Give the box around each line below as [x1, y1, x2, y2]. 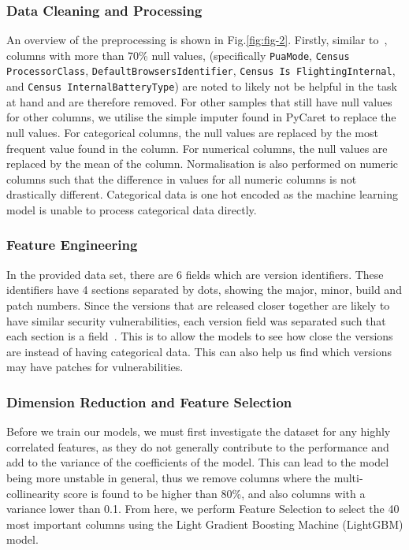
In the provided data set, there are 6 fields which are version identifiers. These [6, 266, 384, 282]
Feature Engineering [6, 235, 138, 255]
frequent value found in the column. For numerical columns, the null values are [6, 139, 388, 156]
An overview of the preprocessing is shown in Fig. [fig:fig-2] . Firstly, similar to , [6, 32, 388, 48]
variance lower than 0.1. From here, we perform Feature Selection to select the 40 [6, 500, 400, 517]
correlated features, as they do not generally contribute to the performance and [6, 438, 389, 455]
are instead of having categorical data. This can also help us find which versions [6, 343, 392, 359]
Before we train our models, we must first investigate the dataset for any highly [6, 423, 391, 440]
